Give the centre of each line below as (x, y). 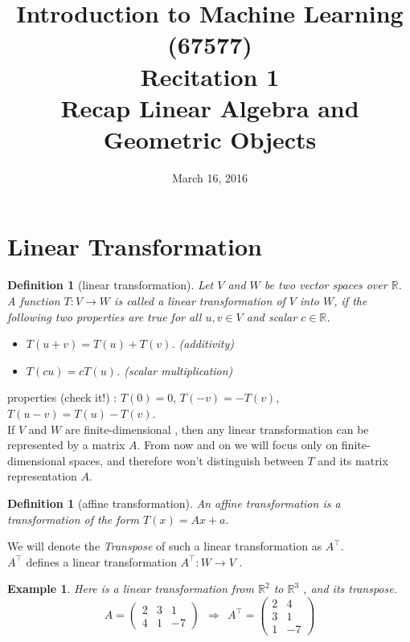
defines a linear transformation (101, 561)
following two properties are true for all (105, 316)
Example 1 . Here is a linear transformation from (131, 589)
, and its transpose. (350, 589)
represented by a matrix (66, 445)
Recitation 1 (210, 76)
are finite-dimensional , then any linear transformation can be (217, 429)
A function (34, 301)
